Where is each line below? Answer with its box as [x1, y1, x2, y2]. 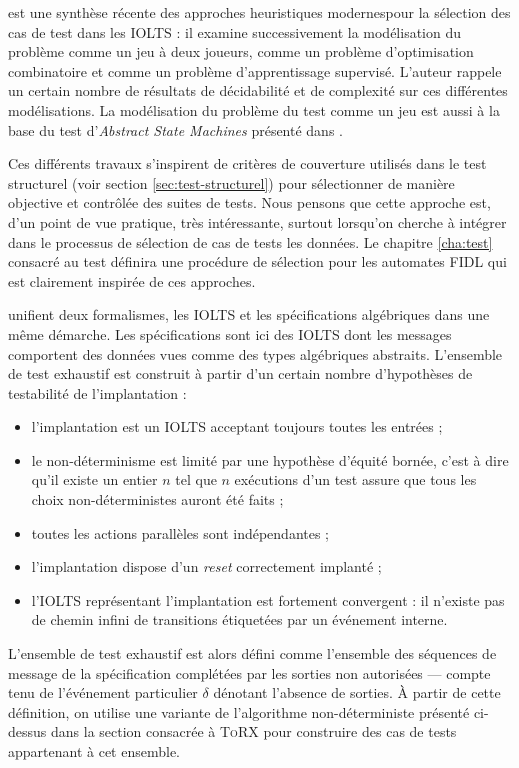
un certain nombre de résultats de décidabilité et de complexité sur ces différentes [8, 80, 508, 101]
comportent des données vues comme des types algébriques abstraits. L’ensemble [8, 343, 503, 364]
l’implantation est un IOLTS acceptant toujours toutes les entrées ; [31, 416, 443, 437]
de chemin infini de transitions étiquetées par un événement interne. [31, 609, 448, 630]
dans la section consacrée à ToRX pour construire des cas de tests [50, 721, 457, 742]
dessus [8, 721, 47, 742]
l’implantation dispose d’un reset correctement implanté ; [31, 556, 382, 577]
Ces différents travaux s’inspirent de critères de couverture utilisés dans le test [8, 153, 487, 174]
